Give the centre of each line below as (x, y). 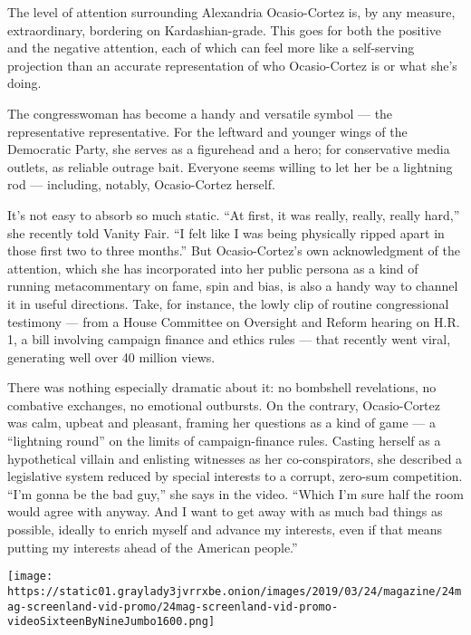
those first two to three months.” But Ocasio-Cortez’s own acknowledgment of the (234, 250)
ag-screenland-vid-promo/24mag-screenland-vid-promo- (173, 606)
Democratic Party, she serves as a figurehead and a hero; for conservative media (229, 149)
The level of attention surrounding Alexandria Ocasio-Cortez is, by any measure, (231, 12)
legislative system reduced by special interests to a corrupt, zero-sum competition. (235, 476)
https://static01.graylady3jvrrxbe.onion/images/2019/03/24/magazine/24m (235, 591)
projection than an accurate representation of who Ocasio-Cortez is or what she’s (232, 65)
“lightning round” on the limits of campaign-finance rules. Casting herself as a (224, 441)
